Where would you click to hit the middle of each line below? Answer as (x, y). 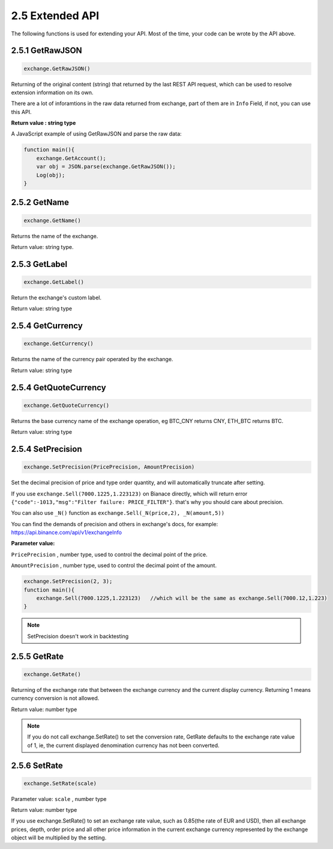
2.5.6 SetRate (37, 765)
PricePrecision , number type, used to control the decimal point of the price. (109, 554)
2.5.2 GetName (40, 202)
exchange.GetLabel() (54, 282)
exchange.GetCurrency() (59, 344)
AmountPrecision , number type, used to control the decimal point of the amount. (114, 565)
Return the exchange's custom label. (56, 298)
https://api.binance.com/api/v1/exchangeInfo (67, 532)
